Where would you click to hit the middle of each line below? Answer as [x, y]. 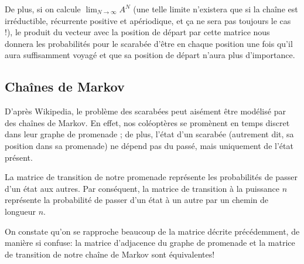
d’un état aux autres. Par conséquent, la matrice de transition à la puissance [142, 188]
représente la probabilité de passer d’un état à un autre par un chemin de [137, 200]
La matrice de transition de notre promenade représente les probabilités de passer [151, 177]
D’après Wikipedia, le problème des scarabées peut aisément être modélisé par [145, 111]
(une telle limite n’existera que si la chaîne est [216, 9]
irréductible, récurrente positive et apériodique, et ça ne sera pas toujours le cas [148, 20]
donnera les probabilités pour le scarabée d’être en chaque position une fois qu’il [149, 43]
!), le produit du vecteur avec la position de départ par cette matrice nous [137, 32]
